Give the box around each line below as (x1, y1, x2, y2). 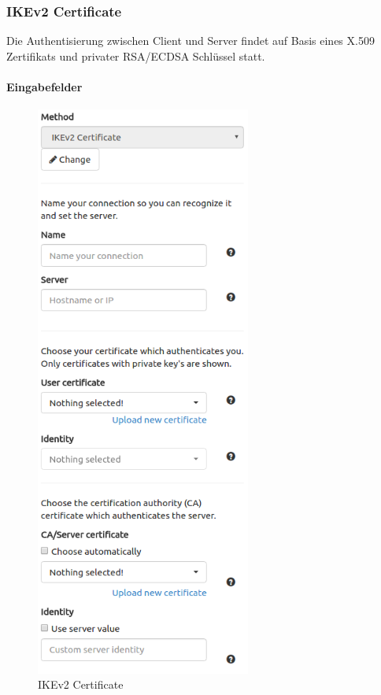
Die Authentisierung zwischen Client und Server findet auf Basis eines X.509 (6, 32, 375, 49)
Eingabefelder (6, 79, 83, 94)
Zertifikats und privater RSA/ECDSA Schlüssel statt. (6, 47, 265, 64)
